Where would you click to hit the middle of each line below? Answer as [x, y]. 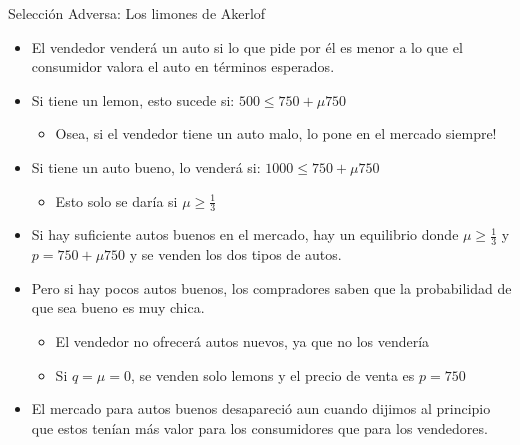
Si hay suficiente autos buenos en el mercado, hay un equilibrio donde [245, 234]
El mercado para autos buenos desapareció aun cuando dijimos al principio [261, 408]
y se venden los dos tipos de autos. [235, 254]
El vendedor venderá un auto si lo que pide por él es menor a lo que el [247, 46]
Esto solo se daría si [116, 200]
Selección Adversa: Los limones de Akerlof [137, 13]
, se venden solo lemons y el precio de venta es [272, 374]
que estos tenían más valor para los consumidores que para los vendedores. [259, 427]
